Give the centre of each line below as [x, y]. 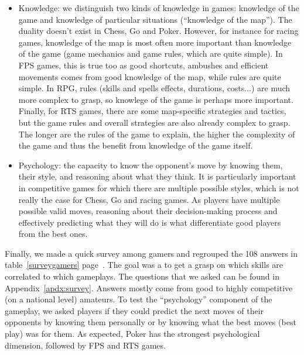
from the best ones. [53, 234]
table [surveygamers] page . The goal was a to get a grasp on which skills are [144, 265]
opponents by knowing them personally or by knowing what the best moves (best [151, 322]
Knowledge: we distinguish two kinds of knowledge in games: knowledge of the [159, 8]
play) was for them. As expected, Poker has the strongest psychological [132, 334]
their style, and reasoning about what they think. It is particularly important [157, 176]
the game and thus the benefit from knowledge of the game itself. [136, 145]
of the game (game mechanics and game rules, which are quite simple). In [151, 54]
